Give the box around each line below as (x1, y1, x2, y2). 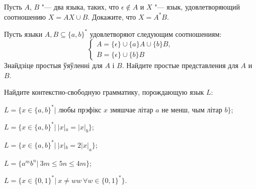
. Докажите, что (88, 11, 136, 22)
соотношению (4, 11, 46, 22)
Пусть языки (4, 28, 43, 39)
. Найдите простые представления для (122, 60, 238, 71)
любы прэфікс (58, 106, 102, 114)
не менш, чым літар (161, 106, 222, 114)
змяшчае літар (110, 106, 153, 114)
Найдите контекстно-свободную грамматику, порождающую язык (4, 87, 204, 97)
